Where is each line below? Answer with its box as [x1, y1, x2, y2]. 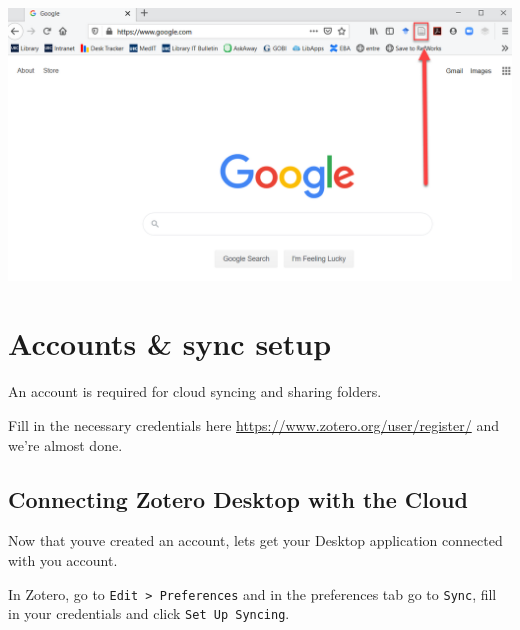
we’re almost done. [8, 434, 123, 455]
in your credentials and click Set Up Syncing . [8, 603, 290, 624]
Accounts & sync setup [8, 323, 332, 364]
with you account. [8, 549, 118, 570]
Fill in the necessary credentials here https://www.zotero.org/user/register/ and [8, 414, 499, 435]
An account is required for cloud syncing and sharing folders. [8, 381, 382, 402]
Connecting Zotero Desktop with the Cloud [8, 483, 468, 514]
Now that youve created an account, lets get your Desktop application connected [8, 530, 503, 551]
